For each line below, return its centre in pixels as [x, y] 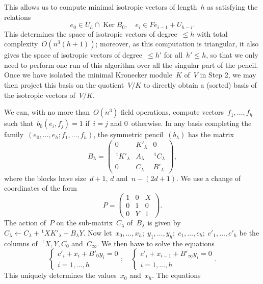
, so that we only [232, 55]
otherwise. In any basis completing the [191, 123]
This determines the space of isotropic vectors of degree [91, 33]
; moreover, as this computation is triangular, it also [177, 44]
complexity [21, 44]
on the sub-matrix [84, 223]
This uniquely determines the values [60, 275]
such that [19, 123]
